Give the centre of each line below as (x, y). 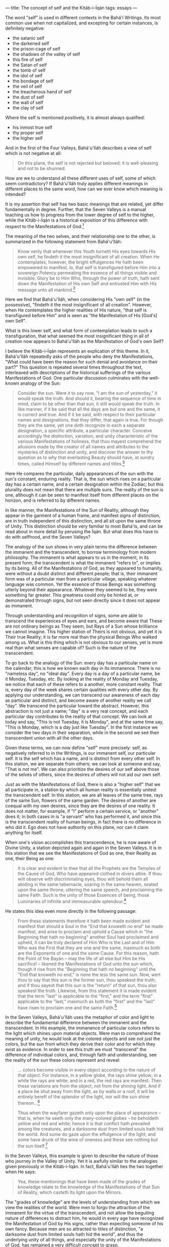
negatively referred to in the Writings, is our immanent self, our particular (80, 753)
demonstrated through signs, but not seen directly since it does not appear (83, 600)
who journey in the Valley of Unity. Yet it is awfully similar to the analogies (81, 1161)
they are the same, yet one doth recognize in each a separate (81, 425)
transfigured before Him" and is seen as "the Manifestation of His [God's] (81, 316)
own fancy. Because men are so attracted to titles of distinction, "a (74, 1229)
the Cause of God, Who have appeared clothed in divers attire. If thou (90, 873)
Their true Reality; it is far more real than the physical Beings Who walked (81, 637)
